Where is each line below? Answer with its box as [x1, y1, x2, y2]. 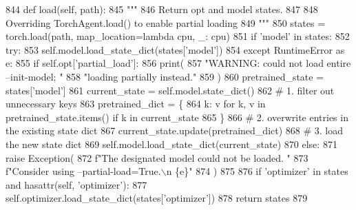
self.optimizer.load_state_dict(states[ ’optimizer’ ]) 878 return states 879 [6, 191, 308, 205]
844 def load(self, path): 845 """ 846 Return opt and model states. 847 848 [6, 2, 318, 16]
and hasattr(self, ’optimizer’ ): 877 [6, 177, 147, 191]
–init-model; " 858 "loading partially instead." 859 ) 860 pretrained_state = [6, 69, 324, 83]
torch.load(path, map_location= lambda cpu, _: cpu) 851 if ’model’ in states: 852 [6, 29, 350, 43]
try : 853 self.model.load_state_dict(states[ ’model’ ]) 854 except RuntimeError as [6, 42, 345, 56]
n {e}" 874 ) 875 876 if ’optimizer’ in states [166, 164, 348, 178]
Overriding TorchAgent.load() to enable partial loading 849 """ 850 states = [6, 15, 326, 30]
